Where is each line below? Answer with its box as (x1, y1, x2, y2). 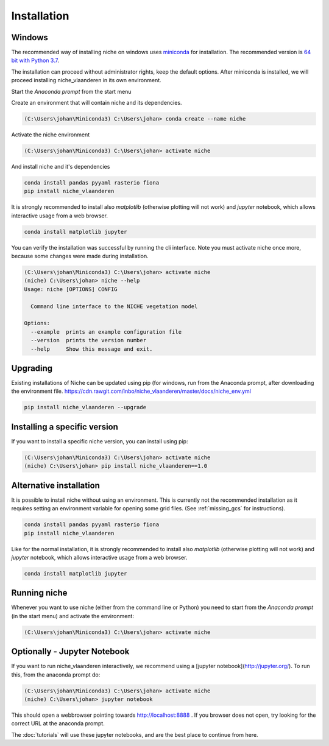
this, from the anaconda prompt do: (11, 670, 101, 678)
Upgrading (11, 363, 53, 373)
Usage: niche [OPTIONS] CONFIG (24, 286, 118, 292)
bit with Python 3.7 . (11, 57, 59, 64)
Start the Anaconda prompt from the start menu (11, 88, 132, 95)
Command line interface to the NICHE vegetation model (30, 303, 198, 310)
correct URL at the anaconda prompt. (11, 720, 105, 727)
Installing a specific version (11, 421, 119, 432)
